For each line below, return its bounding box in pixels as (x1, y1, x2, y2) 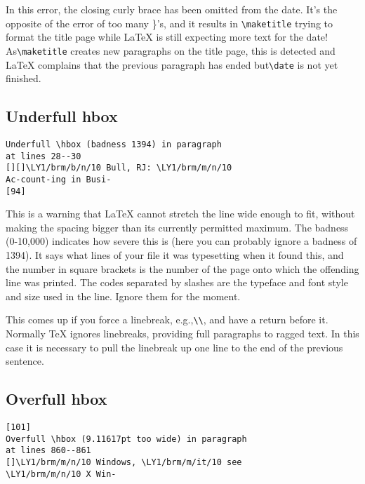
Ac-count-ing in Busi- (6, 174, 112, 184)
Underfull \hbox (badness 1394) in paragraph (6, 139, 222, 149)
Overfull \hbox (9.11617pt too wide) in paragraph (6, 433, 247, 444)
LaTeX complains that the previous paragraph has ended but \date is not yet (6, 57, 338, 72)
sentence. (6, 354, 44, 368)
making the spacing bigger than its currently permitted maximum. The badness (6, 220, 349, 234)
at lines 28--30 (6, 151, 81, 161)
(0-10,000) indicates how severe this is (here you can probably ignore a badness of (6, 234, 357, 248)
